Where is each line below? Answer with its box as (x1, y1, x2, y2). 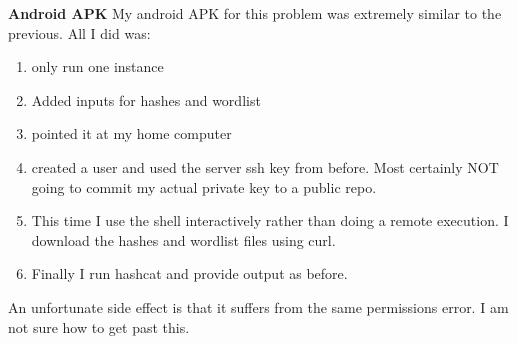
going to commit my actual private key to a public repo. (31, 176, 377, 197)
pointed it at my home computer (31, 123, 232, 144)
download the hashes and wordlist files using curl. (31, 229, 336, 250)
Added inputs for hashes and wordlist (31, 89, 261, 110)
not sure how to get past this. (8, 316, 190, 337)
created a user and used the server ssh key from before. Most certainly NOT (31, 156, 499, 177)
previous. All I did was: (8, 22, 151, 43)
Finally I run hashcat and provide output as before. (31, 263, 348, 284)
